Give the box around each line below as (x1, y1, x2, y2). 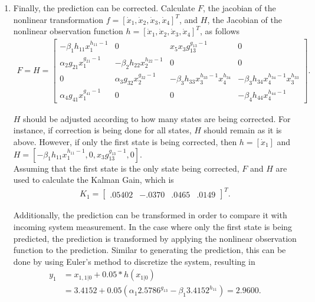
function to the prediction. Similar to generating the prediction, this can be (13, 244, 286, 256)
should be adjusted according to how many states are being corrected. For (23, 112, 291, 124)
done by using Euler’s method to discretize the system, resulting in (13, 255, 255, 267)
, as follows (199, 25, 240, 37)
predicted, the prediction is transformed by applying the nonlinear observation (13, 232, 297, 244)
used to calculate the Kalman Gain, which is (13, 173, 174, 186)
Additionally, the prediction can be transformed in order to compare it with (13, 209, 287, 221)
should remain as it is (204, 124, 282, 136)
